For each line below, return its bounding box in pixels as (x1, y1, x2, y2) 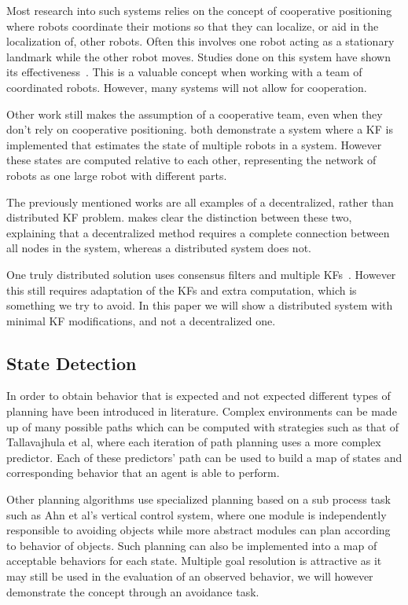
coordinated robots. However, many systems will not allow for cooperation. (6, 79, 367, 95)
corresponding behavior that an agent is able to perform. (6, 464, 280, 481)
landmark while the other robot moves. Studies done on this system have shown (6, 48, 391, 64)
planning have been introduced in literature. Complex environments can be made (6, 403, 397, 420)
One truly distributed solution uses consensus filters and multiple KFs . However (6, 266, 396, 282)
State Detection (6, 350, 137, 375)
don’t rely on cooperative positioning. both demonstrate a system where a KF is (6, 121, 393, 137)
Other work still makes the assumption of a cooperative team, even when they (6, 105, 383, 122)
